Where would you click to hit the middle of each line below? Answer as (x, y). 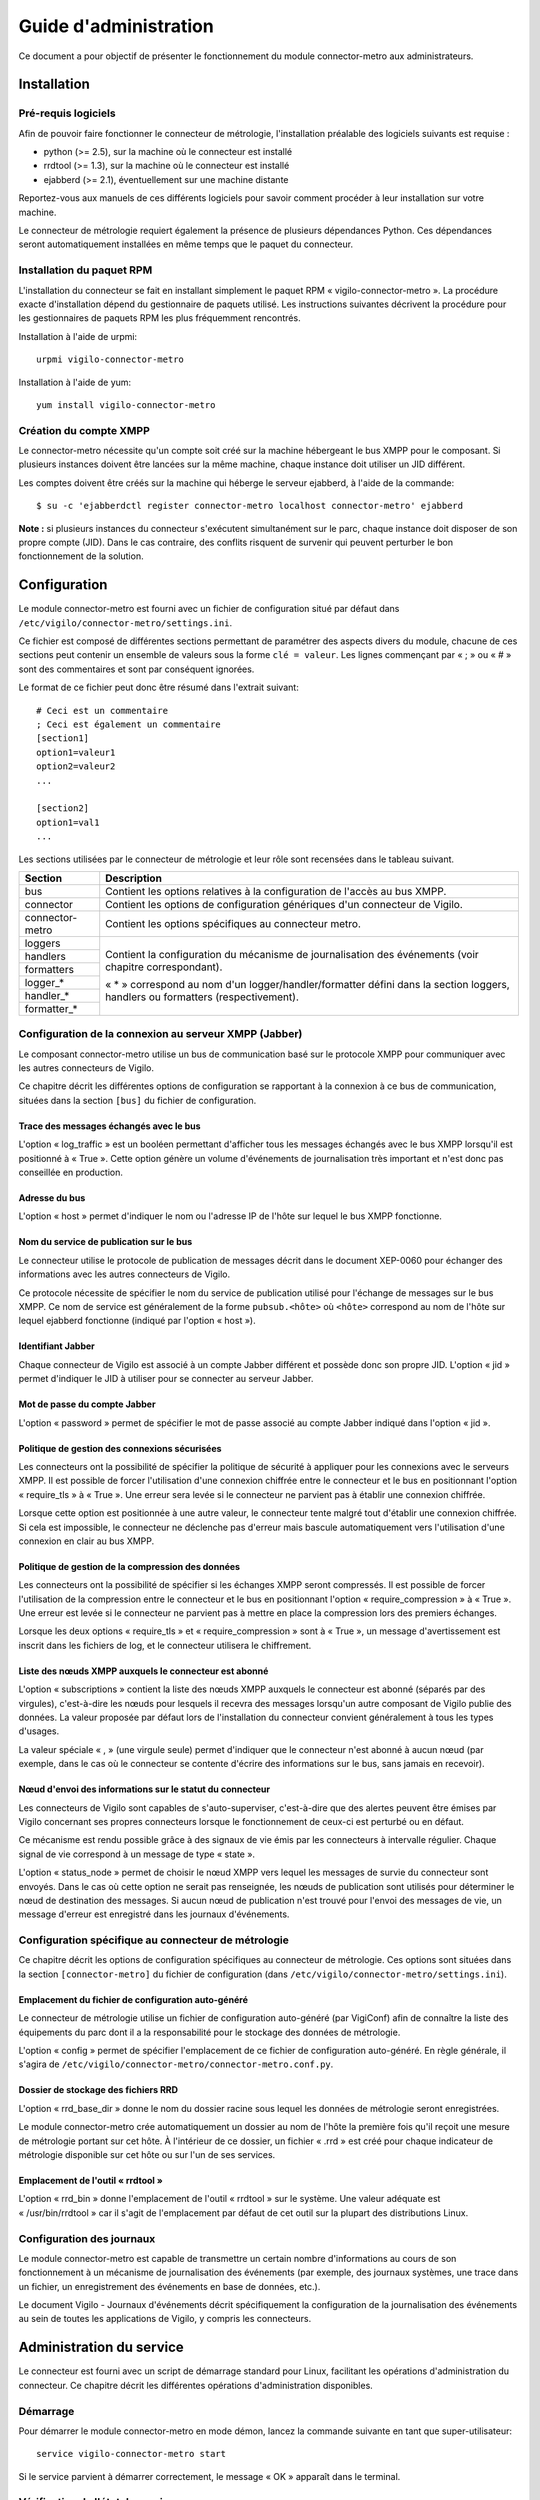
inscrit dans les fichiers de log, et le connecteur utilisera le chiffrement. (165, 1645)
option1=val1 (68, 822)
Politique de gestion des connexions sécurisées (120, 1448)
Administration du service (101, 2347)
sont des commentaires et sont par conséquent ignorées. (136, 669)
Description (133, 878)
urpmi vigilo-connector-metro (110, 359)
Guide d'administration (116, 26)
